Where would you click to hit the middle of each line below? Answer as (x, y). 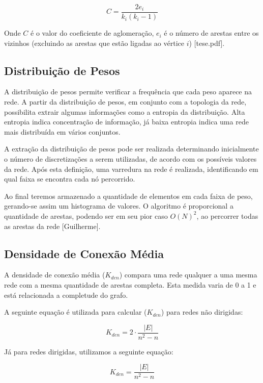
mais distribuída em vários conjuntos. (62, 131)
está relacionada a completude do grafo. (66, 295)
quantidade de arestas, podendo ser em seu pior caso (86, 215)
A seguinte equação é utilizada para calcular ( (76, 312)
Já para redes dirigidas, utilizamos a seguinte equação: (89, 351)
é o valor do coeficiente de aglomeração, (92, 33)
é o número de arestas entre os (211, 33)
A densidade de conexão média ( (55, 275)
